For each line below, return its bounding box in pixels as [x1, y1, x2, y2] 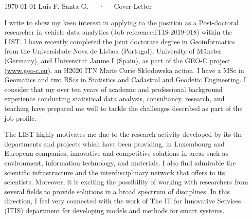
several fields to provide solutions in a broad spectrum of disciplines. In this [4, 186, 230, 196]
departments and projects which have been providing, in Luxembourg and [4, 138, 225, 148]
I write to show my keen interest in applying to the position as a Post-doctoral [4, 17, 239, 27]
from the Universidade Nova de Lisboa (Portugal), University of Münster [4, 46, 222, 56]
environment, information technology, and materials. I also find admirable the [4, 157, 236, 167]
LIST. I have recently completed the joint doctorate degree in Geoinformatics [4, 36, 235, 46]
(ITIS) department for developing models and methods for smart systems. [4, 205, 225, 215]
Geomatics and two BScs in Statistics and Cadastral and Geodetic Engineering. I [4, 74, 246, 85]
